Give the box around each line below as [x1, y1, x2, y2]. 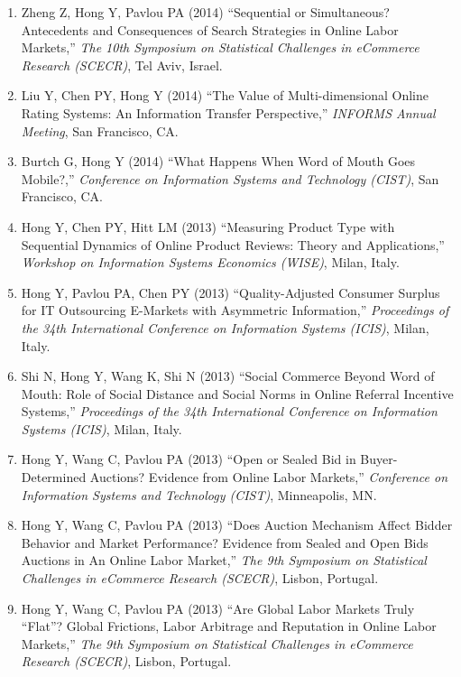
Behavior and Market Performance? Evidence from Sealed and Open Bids [21, 533, 429, 552]
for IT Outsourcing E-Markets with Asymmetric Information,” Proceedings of [21, 301, 449, 320]
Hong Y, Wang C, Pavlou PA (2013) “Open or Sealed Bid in [21, 450, 356, 468]
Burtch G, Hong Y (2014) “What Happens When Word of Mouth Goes [21, 152, 416, 171]
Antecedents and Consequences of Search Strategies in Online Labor [21, 20, 399, 39]
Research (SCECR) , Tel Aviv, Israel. [21, 55, 223, 74]
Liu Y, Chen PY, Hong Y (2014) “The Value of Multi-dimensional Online [21, 86, 429, 105]
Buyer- [360, 450, 398, 468]
